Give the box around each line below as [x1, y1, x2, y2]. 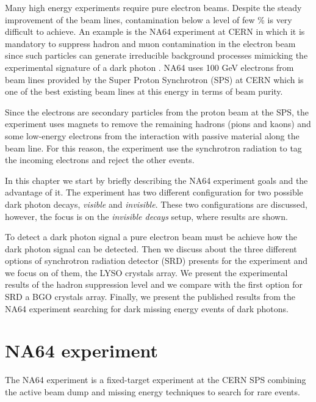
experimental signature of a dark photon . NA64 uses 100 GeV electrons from [5, 60, 294, 73]
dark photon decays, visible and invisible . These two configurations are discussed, [5, 197, 307, 210]
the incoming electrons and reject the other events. [5, 153, 195, 166]
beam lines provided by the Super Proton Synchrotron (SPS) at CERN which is [5, 73, 304, 86]
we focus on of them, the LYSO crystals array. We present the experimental [5, 266, 288, 279]
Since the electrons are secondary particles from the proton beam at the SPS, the [5, 105, 309, 118]
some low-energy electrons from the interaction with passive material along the [5, 129, 300, 142]
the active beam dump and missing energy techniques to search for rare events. [5, 385, 300, 398]
